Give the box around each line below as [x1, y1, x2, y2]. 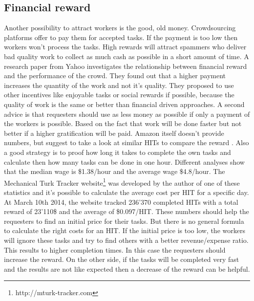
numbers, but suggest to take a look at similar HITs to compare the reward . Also [4, 137, 249, 148]
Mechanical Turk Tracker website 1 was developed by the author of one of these [4, 176, 240, 188]
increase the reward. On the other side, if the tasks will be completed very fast [4, 254, 239, 264]
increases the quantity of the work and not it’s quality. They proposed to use [4, 80, 234, 90]
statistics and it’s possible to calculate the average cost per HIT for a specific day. [4, 187, 249, 197]
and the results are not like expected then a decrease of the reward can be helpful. [4, 263, 250, 274]
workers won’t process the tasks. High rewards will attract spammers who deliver [4, 42, 247, 52]
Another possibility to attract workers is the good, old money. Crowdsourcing [4, 22, 236, 33]
